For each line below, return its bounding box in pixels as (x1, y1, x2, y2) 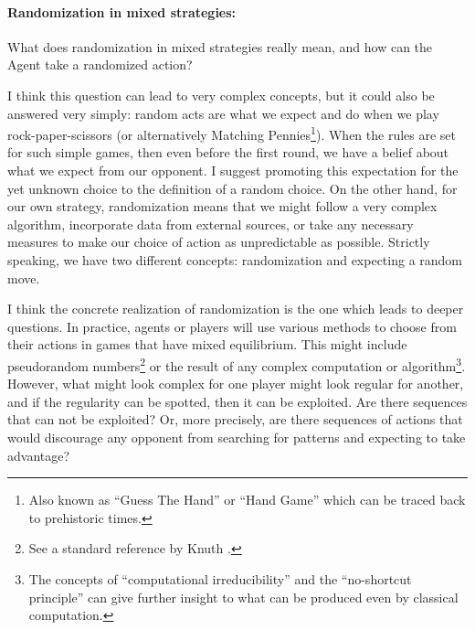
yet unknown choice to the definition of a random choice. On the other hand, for (7, 178, 458, 198)
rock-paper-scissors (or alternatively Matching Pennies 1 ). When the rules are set (7, 123, 457, 144)
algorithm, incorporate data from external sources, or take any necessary (7, 214, 414, 233)
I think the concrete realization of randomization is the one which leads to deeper (7, 299, 464, 318)
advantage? (7, 445, 70, 464)
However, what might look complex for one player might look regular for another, (7, 374, 464, 393)
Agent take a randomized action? (7, 55, 193, 74)
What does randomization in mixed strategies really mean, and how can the (7, 37, 433, 56)
